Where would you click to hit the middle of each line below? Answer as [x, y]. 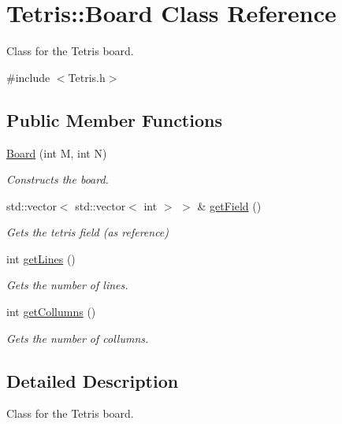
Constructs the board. [58, 179]
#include [28, 77]
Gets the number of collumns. [78, 338]
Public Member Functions [114, 119]
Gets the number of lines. [67, 285]
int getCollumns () [51, 312]
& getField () [229, 205]
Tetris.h [87, 77]
